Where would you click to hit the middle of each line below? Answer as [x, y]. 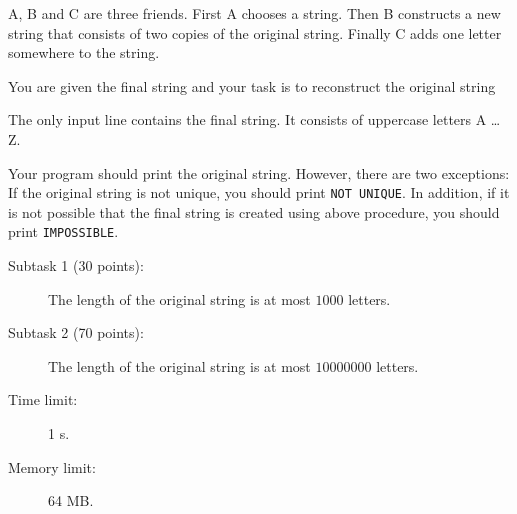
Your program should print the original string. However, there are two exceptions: [259, 172]
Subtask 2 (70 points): [76, 332]
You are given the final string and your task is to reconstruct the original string [252, 85]
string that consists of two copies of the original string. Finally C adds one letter [255, 32]
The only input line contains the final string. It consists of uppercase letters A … [254, 119]
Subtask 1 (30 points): [76, 265]
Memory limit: [52, 466]
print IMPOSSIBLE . [63, 231]
